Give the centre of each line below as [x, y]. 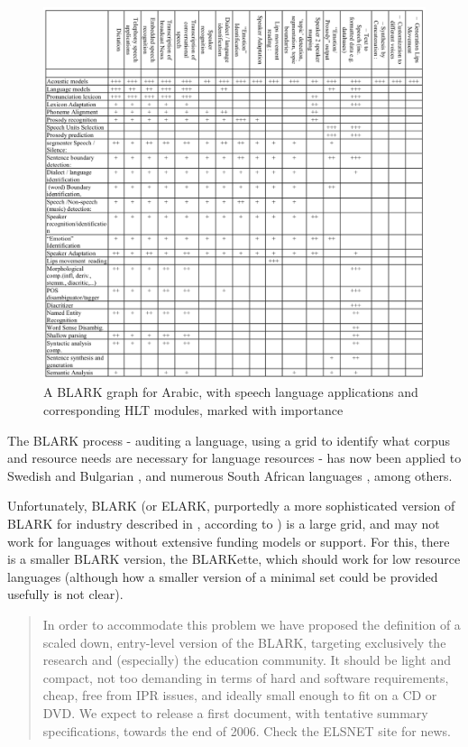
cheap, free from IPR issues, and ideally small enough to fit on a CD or [240, 695]
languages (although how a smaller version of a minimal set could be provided [223, 576]
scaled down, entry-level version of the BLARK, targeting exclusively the [244, 642]
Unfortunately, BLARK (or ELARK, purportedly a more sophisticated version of [231, 506]
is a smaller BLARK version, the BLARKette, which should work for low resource [234, 559]
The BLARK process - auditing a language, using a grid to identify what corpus [229, 440]
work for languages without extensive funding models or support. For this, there [229, 541]
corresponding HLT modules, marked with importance [193, 410]
